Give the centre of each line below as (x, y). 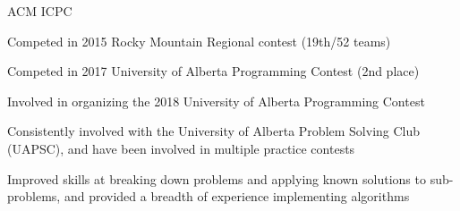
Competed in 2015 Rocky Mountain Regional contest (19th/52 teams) (199, 41)
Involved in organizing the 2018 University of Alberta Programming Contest (216, 101)
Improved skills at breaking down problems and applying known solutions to (217, 178)
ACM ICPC (40, 11)
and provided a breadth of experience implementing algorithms (237, 196)
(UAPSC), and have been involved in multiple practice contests (181, 148)
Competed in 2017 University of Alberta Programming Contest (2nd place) (213, 71)
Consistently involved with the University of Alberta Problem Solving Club (214, 131)
